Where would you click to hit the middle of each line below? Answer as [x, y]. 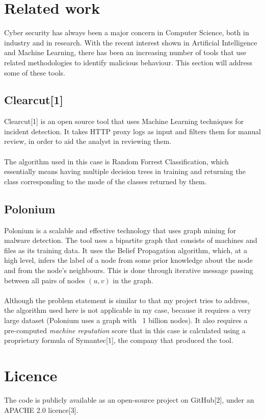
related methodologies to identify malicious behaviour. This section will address [128, 62]
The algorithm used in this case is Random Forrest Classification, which [116, 161]
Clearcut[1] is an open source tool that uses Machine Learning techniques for [124, 121]
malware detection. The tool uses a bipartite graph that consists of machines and [131, 240]
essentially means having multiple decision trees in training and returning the [125, 171]
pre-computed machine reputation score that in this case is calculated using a [125, 330]
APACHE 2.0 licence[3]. [41, 410]
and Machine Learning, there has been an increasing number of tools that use [125, 52]
